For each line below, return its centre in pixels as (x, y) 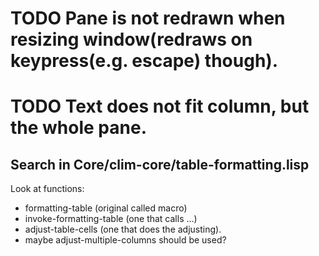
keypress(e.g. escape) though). (144, 61)
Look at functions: (47, 189)
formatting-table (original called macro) (106, 208)
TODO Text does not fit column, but (160, 106)
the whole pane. (79, 128)
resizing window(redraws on (131, 39)
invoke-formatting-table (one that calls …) (111, 219)
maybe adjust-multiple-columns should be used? (125, 240)
